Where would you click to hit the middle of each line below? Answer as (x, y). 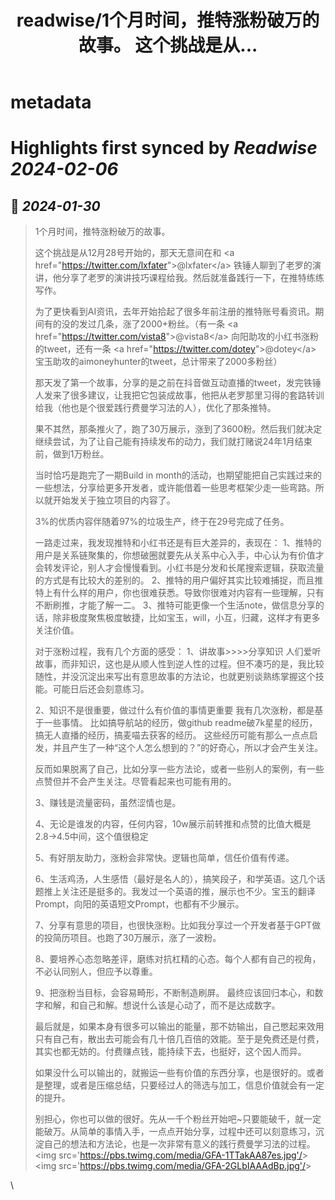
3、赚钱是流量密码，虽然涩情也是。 (108, 803)
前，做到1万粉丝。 (72, 454)
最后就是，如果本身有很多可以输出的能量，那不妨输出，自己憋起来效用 (179, 1027)
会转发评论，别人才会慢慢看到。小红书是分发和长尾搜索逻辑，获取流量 (179, 568)
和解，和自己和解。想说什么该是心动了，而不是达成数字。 (162, 1005)
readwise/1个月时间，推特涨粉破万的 (168, 20)
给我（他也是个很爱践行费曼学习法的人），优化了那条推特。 (155, 408)
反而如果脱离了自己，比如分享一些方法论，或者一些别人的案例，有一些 (179, 769)
